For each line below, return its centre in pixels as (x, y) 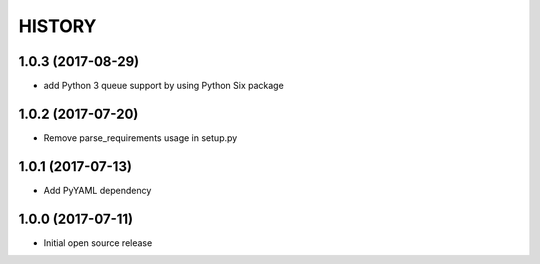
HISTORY (57, 26)
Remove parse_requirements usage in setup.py (140, 137)
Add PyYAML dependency (97, 190)
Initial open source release (98, 242)
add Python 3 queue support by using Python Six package (163, 86)
